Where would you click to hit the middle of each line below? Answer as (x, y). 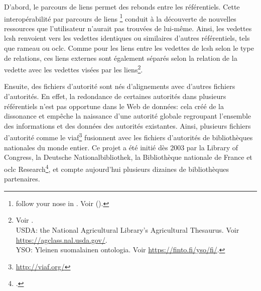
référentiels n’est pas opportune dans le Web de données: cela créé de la (114, 106)
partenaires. (22, 179)
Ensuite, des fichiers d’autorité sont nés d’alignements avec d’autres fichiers (120, 86)
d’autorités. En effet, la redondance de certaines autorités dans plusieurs (115, 96)
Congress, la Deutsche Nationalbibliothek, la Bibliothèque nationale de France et (128, 157)
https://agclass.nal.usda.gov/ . (61, 239)
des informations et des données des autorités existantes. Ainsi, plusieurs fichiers (127, 125)
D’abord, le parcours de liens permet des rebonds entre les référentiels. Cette (122, 7)
